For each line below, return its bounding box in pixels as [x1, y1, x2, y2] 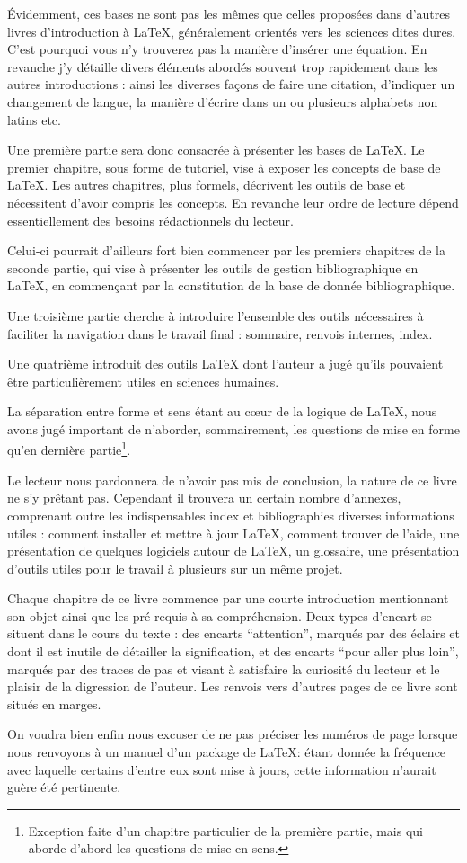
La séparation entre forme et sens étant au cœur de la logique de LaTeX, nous [7, 402, 437, 421]
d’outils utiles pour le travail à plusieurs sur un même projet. [7, 558, 343, 577]
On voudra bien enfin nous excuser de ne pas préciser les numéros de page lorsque [7, 725, 458, 743]
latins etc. [7, 110, 61, 129]
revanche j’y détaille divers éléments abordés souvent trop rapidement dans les [7, 57, 438, 76]
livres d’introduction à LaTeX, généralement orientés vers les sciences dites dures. [7, 22, 456, 40]
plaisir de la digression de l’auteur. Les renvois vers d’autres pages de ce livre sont [7, 677, 458, 696]
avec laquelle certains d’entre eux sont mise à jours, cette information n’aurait [7, 760, 436, 778]
